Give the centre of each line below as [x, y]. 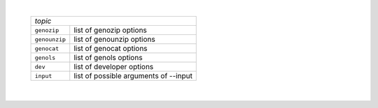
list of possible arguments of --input [133, 76]
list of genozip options [110, 30]
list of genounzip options [114, 40]
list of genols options [108, 58]
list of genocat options [111, 49]
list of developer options [114, 67]
